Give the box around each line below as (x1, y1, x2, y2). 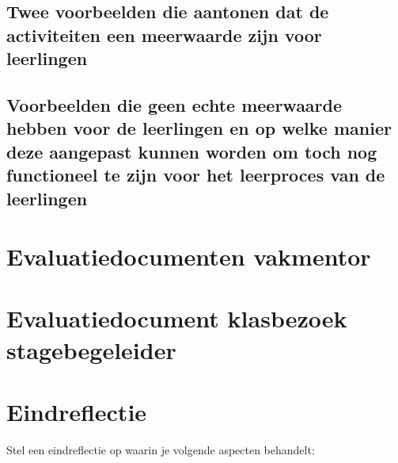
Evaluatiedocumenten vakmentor (6, 240, 371, 273)
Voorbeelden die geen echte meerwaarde (6, 92, 343, 117)
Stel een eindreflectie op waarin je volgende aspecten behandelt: (6, 441, 315, 457)
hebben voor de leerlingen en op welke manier (6, 116, 392, 140)
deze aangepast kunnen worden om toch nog (6, 139, 377, 163)
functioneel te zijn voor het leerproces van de (6, 163, 385, 187)
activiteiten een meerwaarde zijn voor (6, 22, 322, 47)
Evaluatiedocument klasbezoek (6, 302, 347, 335)
